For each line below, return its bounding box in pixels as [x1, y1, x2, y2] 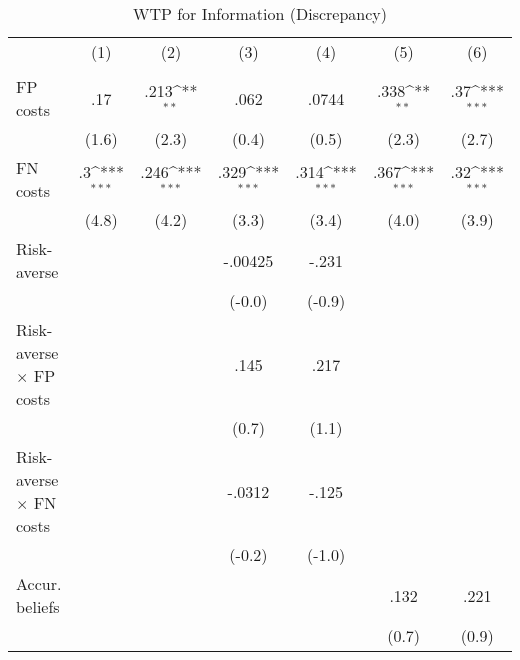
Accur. [16, 572, 62, 595]
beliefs [16, 595, 60, 618]
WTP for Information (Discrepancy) [132, 2, 388, 25]
